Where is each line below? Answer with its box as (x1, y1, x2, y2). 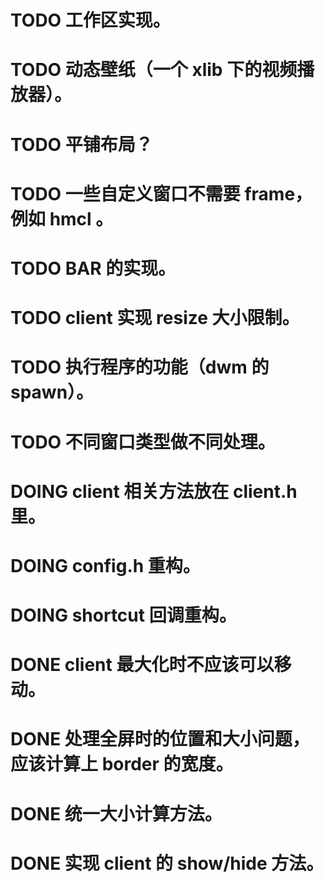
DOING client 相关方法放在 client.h (10, 480, 298, 503)
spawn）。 (10, 381, 95, 404)
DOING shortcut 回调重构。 (10, 604, 237, 627)
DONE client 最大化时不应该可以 (10, 654, 275, 676)
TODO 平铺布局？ (10, 133, 153, 156)
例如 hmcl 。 (10, 207, 114, 230)
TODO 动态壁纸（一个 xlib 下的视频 (10, 59, 298, 81)
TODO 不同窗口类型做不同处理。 (10, 431, 276, 453)
